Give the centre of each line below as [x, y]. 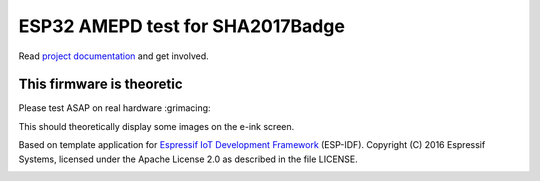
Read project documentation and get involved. [113, 56]
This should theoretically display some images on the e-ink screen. [156, 126]
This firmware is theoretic [101, 84]
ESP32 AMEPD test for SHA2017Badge [181, 26]
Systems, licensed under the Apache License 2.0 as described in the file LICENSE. [188, 159]
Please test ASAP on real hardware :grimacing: [114, 108]
